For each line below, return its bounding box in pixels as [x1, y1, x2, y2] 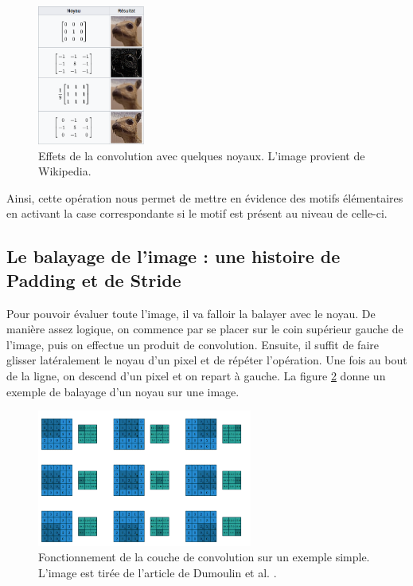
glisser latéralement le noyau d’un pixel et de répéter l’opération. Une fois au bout [6, 352, 407, 368]
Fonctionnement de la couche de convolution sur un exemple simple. [38, 549, 370, 565]
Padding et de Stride [6, 267, 181, 292]
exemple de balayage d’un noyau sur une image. [6, 383, 240, 399]
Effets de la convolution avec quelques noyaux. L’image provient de [38, 147, 365, 163]
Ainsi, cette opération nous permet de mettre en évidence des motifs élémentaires [6, 189, 403, 206]
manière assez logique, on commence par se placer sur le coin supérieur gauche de [6, 321, 403, 337]
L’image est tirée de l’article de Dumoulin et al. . [38, 564, 277, 580]
